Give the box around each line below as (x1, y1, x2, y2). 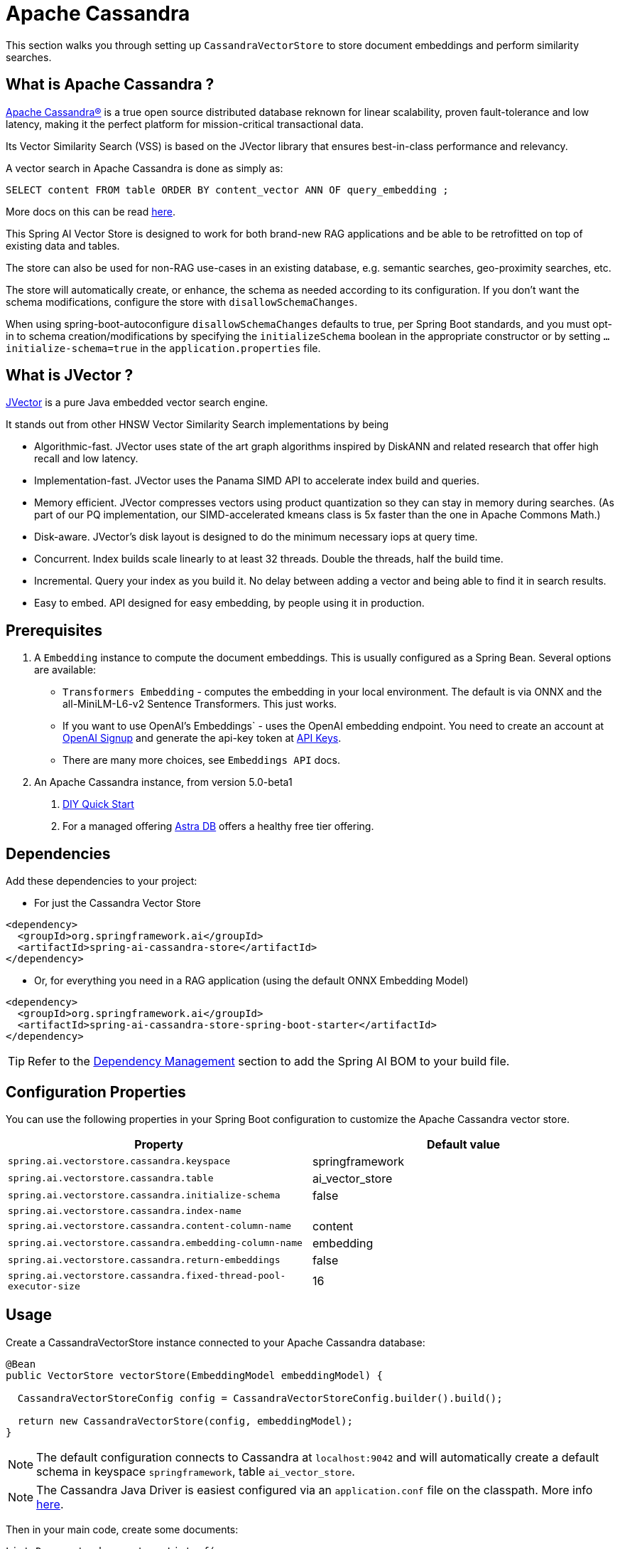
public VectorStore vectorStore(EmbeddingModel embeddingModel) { (6, 1369, 384, 1381)
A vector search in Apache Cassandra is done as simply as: (6, 161, 283, 174)
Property (134, 1137, 183, 1151)
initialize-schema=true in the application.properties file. (6, 341, 321, 354)
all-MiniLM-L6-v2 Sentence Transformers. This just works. (62, 698, 337, 710)
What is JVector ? (6, 366, 134, 385)
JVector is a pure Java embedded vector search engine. (6, 396, 268, 409)
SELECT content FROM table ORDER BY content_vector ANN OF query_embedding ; (6, 183, 449, 196)
